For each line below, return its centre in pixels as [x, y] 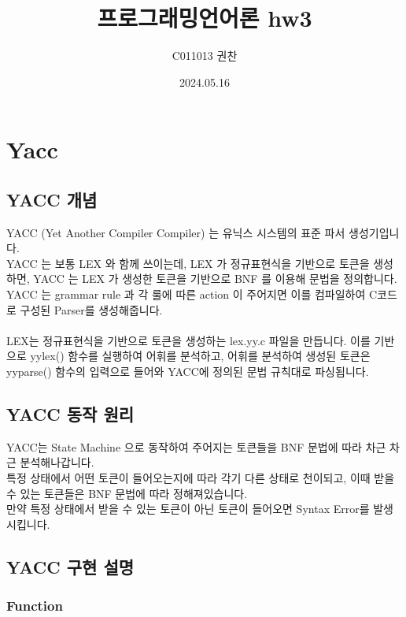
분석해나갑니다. [57, 462]
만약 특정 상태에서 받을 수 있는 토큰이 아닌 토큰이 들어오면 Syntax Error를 [188, 509]
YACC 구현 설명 [70, 566]
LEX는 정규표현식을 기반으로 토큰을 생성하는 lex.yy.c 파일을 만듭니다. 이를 [188, 340]
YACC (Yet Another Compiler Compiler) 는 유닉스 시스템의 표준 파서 [176, 232]
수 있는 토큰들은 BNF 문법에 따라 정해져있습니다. [127, 493]
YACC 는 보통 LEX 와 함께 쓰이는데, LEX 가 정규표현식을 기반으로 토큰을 [188, 263]
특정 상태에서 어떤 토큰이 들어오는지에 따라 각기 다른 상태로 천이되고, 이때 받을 [201, 478]
